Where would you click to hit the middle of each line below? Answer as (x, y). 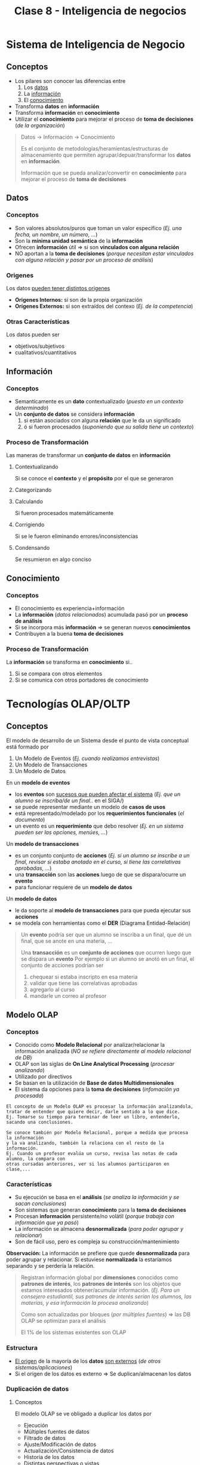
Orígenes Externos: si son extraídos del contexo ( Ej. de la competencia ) (104, 306)
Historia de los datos (49, 1457)
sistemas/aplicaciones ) (44, 1367)
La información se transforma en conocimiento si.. (70, 662)
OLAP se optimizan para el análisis (63, 1321)
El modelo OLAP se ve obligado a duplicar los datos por (83, 1414)
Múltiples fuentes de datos (56, 1432)
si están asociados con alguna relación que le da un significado (102, 420)
